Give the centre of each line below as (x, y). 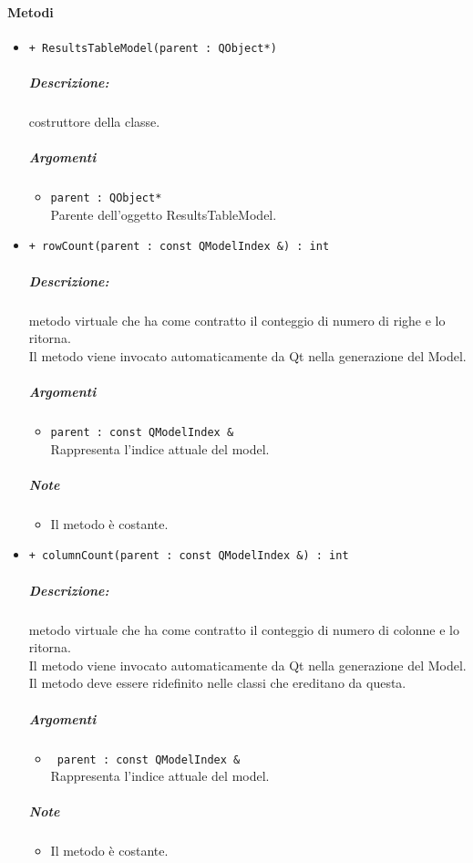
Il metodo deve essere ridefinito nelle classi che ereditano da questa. (217, 683)
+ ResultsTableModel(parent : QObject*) (153, 48)
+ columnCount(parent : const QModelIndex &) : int (189, 556)
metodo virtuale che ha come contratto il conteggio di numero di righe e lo (237, 320)
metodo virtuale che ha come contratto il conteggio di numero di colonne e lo (244, 629)
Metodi (31, 11)
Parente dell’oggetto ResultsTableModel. (164, 214)
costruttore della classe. (94, 122)
